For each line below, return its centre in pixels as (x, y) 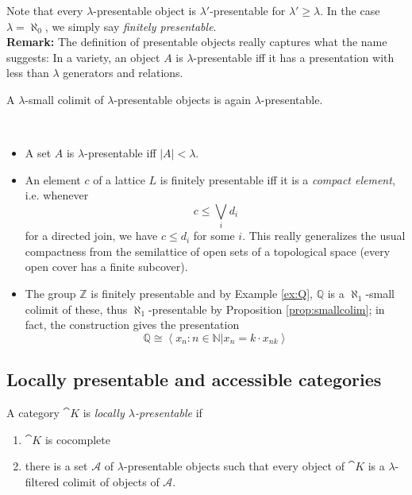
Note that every (45, 10)
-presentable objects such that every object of (234, 466)
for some (214, 236)
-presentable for (248, 10)
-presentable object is (144, 10)
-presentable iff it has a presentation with (294, 57)
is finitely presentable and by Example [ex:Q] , (202, 294)
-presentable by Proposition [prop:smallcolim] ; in (266, 309)
